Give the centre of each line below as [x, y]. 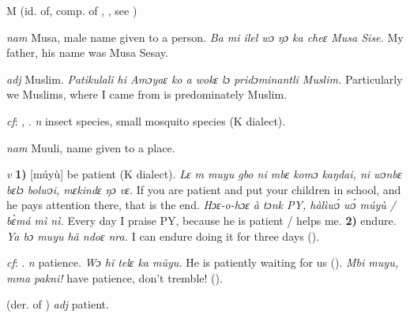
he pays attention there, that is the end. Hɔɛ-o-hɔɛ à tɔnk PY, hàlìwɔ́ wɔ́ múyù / [201, 205]
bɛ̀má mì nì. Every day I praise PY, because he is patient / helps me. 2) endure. [201, 220]
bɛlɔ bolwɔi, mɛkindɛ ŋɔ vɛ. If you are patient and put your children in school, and [204, 189]
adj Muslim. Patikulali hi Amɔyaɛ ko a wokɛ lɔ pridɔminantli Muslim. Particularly [205, 79]
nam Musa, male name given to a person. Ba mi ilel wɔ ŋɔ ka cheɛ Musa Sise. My [205, 37]
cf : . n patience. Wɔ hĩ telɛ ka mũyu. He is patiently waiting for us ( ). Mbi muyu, [202, 262]
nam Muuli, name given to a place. [91, 147]
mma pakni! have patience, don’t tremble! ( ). [115, 277]
